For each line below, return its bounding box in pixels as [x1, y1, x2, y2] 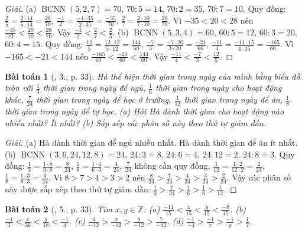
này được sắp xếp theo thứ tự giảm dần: [5, 183, 151, 195]
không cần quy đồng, [134, 159, 210, 172]
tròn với [5, 81, 33, 94]
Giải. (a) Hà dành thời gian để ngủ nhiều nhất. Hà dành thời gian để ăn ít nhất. [5, 136, 298, 149]
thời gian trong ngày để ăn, [184, 93, 283, 106]
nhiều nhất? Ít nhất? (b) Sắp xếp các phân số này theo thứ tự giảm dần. [5, 116, 266, 129]
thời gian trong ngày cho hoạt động [155, 81, 282, 94]
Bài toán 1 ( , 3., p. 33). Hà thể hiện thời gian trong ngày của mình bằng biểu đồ [5, 70, 300, 82]
